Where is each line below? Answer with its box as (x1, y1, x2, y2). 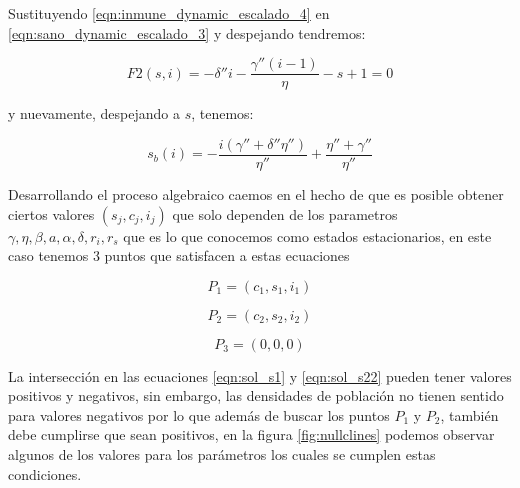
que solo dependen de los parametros (172, 203, 398, 224)
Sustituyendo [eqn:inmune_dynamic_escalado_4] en (8, 3, 330, 23)
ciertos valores (8, 203, 95, 224)
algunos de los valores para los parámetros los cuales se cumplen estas (8, 444, 436, 465)
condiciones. (8, 463, 82, 484)
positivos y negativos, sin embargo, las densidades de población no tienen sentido (8, 385, 504, 406)
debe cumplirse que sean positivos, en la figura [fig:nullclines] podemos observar (8, 424, 495, 445)
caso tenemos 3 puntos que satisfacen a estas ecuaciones (8, 245, 350, 266)
